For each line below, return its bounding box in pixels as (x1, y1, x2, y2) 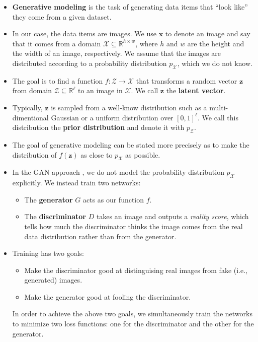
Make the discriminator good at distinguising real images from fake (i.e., (24, 264, 248, 275)
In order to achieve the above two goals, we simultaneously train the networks (12, 308, 252, 319)
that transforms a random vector (136, 75, 237, 86)
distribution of (12, 149, 57, 160)
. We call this (198, 112, 239, 122)
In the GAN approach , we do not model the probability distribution (12, 167, 224, 177)
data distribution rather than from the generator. (24, 231, 177, 241)
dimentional (12, 112, 49, 122)
